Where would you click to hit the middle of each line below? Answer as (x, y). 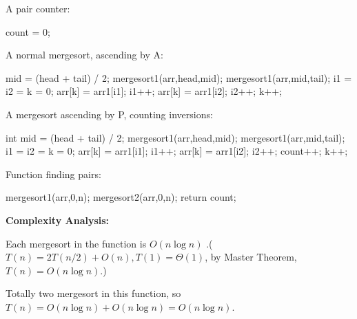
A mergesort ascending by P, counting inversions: (109, 114)
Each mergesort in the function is (76, 243)
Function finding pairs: (53, 174)
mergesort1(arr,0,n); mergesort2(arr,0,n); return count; (121, 197)
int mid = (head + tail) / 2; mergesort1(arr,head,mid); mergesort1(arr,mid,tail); (175, 137)
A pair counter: (38, 8)
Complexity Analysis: (58, 220)
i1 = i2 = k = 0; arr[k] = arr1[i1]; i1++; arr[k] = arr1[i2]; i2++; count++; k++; (177, 151)
